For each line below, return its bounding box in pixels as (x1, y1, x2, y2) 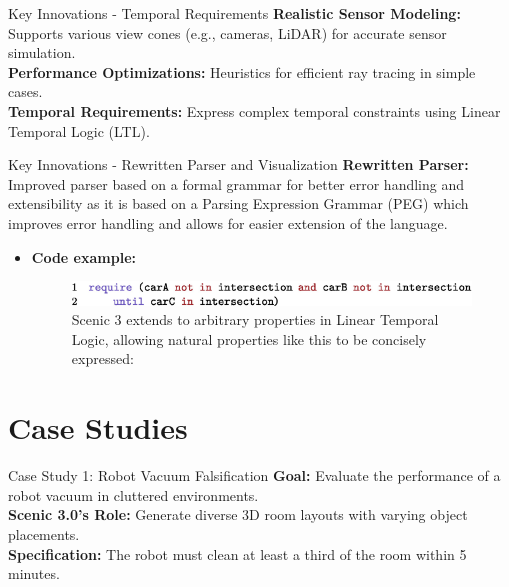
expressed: (71, 348, 134, 369)
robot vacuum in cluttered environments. (8, 484, 259, 505)
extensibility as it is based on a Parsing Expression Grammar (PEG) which (8, 193, 469, 214)
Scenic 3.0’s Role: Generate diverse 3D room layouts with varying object (8, 504, 468, 525)
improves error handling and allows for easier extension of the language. (8, 212, 448, 233)
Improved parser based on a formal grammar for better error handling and (8, 173, 465, 194)
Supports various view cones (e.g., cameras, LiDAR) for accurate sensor (8, 22, 447, 43)
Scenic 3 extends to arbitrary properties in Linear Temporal (71, 309, 439, 330)
